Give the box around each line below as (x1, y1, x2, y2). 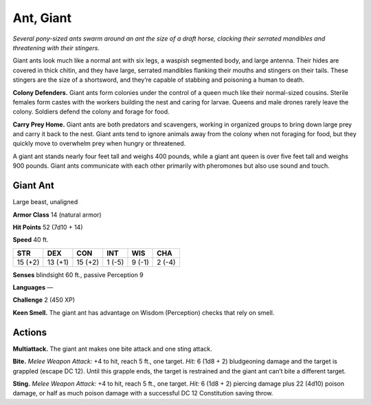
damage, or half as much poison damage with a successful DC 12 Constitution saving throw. (12, 389, 273, 397)
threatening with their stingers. (12, 43, 100, 52)
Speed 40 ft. (12, 236, 49, 244)
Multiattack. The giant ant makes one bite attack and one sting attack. (12, 344, 212, 353)
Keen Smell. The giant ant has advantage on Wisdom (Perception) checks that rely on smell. (12, 308, 275, 316)
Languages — (12, 283, 54, 292)
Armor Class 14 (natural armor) (12, 210, 102, 219)
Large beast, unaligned (12, 198, 78, 206)
